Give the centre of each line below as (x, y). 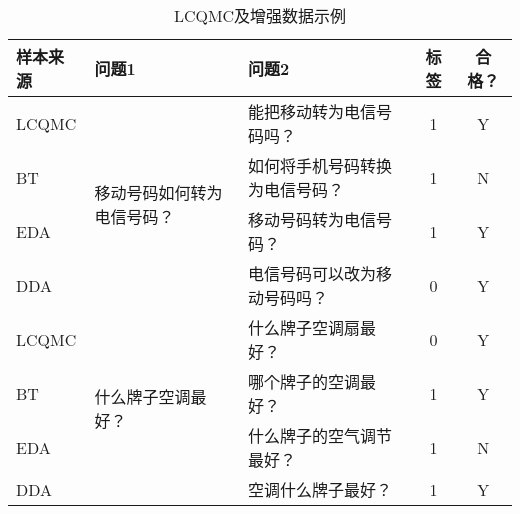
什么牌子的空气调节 (320, 435)
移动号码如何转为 (158, 192)
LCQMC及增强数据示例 (260, 15)
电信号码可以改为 (312, 273)
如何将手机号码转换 (320, 165)
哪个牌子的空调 (304, 381)
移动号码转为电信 (312, 219)
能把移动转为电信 (312, 111)
